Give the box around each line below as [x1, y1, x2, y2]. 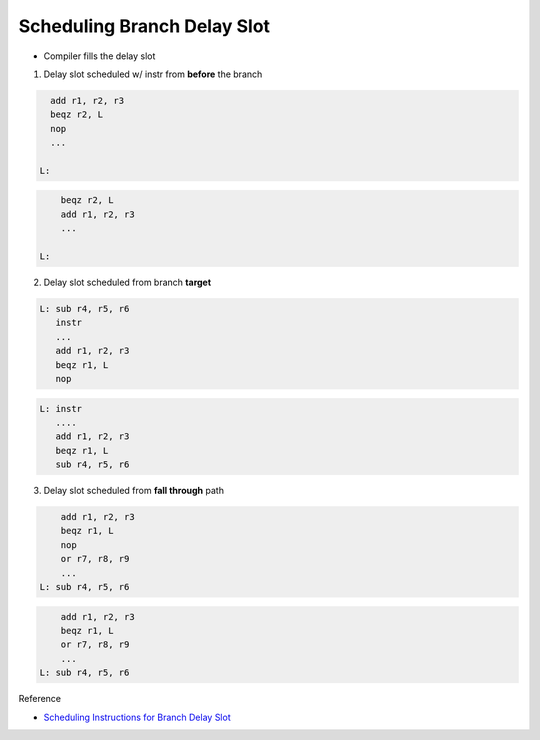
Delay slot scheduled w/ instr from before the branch [43, 68, 263, 80]
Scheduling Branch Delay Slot [18, 15, 270, 37]
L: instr [39, 403, 83, 414]
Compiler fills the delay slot [43, 50, 156, 62]
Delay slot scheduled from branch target [43, 276, 212, 288]
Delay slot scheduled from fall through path [43, 485, 225, 497]
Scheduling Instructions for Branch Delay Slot [43, 711, 231, 723]
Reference [18, 693, 62, 705]
